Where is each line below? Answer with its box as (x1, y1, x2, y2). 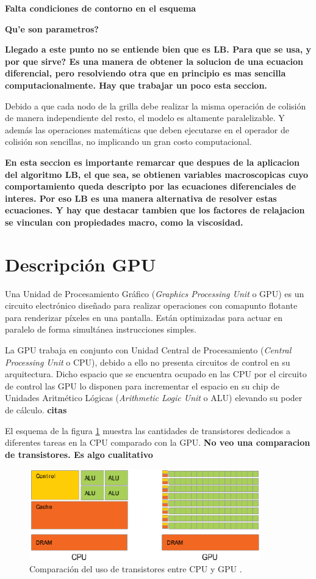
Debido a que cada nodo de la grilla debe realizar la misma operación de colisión (5, 99, 306, 112)
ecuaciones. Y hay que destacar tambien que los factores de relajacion (5, 204, 305, 216)
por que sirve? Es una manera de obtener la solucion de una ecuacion (5, 54, 304, 67)
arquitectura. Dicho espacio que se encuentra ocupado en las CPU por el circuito (5, 367, 307, 380)
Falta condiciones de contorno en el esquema (5, 2, 196, 14)
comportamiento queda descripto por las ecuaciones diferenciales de (5, 180, 296, 193)
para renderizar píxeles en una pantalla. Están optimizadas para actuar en (5, 311, 282, 323)
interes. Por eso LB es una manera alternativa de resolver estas (5, 191, 277, 204)
